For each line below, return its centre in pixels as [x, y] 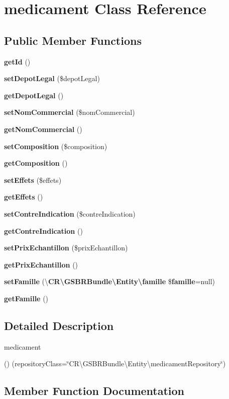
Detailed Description [59, 325]
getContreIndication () [43, 230]
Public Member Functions [73, 40]
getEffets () [24, 197]
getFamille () [26, 298]
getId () [17, 61]
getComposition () [36, 163]
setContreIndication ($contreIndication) [70, 213]
